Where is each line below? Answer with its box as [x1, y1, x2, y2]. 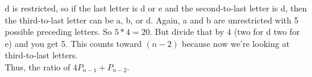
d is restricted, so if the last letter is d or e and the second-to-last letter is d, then [5, 2, 307, 14]
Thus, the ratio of [5, 60, 71, 73]
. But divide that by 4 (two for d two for [150, 25, 300, 38]
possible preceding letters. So [5, 25, 112, 38]
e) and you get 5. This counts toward [5, 37, 142, 49]
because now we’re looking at [182, 37, 290, 49]
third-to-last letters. [5, 49, 78, 61]
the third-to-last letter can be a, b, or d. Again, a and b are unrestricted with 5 [5, 13, 299, 26]
